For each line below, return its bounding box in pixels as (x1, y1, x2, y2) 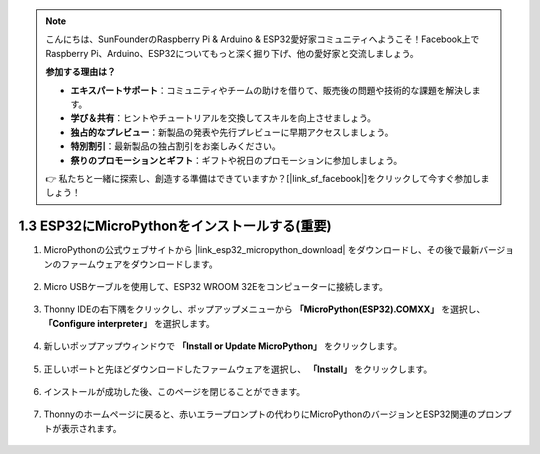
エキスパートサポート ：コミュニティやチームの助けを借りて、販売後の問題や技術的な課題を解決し (70, 84, 472, 96)
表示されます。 (60, 422, 122, 434)
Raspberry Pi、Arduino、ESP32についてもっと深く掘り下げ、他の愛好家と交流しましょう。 (45, 47, 419, 59)
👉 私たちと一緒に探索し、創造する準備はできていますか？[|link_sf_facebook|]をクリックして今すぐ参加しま (45, 172, 490, 184)
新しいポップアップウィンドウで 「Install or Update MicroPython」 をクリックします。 (43, 340, 403, 352)
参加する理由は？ (45, 66, 116, 78)
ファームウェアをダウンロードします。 (60, 258, 219, 270)
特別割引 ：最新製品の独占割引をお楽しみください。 (70, 140, 281, 152)
